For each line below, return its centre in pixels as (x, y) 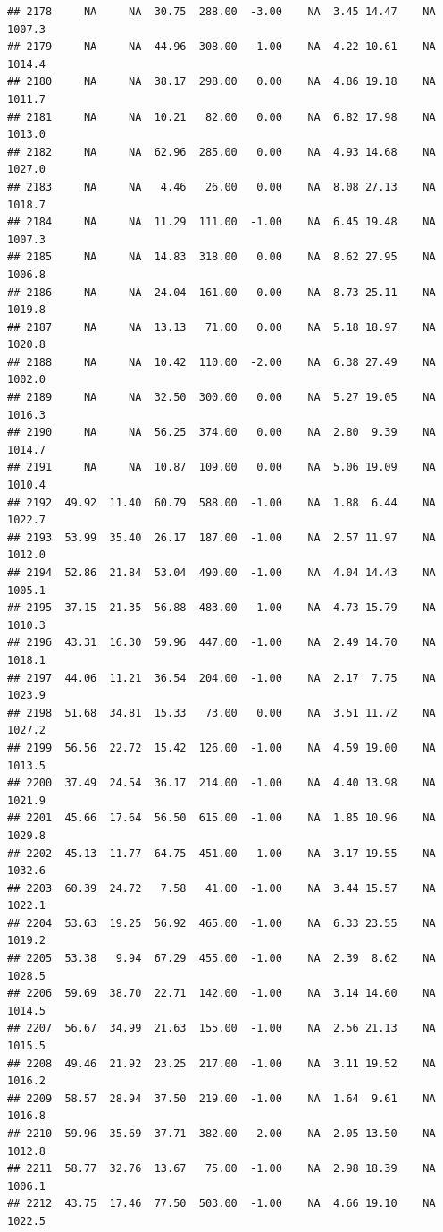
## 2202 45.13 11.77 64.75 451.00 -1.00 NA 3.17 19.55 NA (221, 853)
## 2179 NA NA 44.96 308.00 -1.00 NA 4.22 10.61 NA (221, 47)
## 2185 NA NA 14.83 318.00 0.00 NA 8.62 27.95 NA (221, 257)
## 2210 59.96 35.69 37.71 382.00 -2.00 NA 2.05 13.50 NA (221, 1134)
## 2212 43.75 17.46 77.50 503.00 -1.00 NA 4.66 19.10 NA (221, 1204)
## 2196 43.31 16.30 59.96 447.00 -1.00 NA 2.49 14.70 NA (221, 643)
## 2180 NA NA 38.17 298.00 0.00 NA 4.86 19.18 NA (221, 82)
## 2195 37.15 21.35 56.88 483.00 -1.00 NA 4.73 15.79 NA (221, 608)
